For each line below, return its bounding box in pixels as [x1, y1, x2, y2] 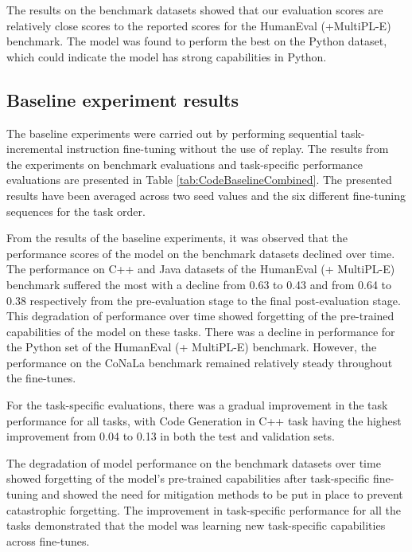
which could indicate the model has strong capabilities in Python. [6, 48, 327, 65]
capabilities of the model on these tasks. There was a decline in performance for [6, 323, 395, 339]
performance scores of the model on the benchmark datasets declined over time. [6, 245, 395, 261]
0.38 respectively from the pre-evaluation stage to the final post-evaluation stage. [6, 292, 401, 308]
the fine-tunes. [6, 370, 76, 386]
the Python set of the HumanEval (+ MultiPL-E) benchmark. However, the [6, 339, 377, 355]
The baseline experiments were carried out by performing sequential [6, 124, 337, 141]
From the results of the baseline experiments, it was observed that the [6, 229, 348, 246]
